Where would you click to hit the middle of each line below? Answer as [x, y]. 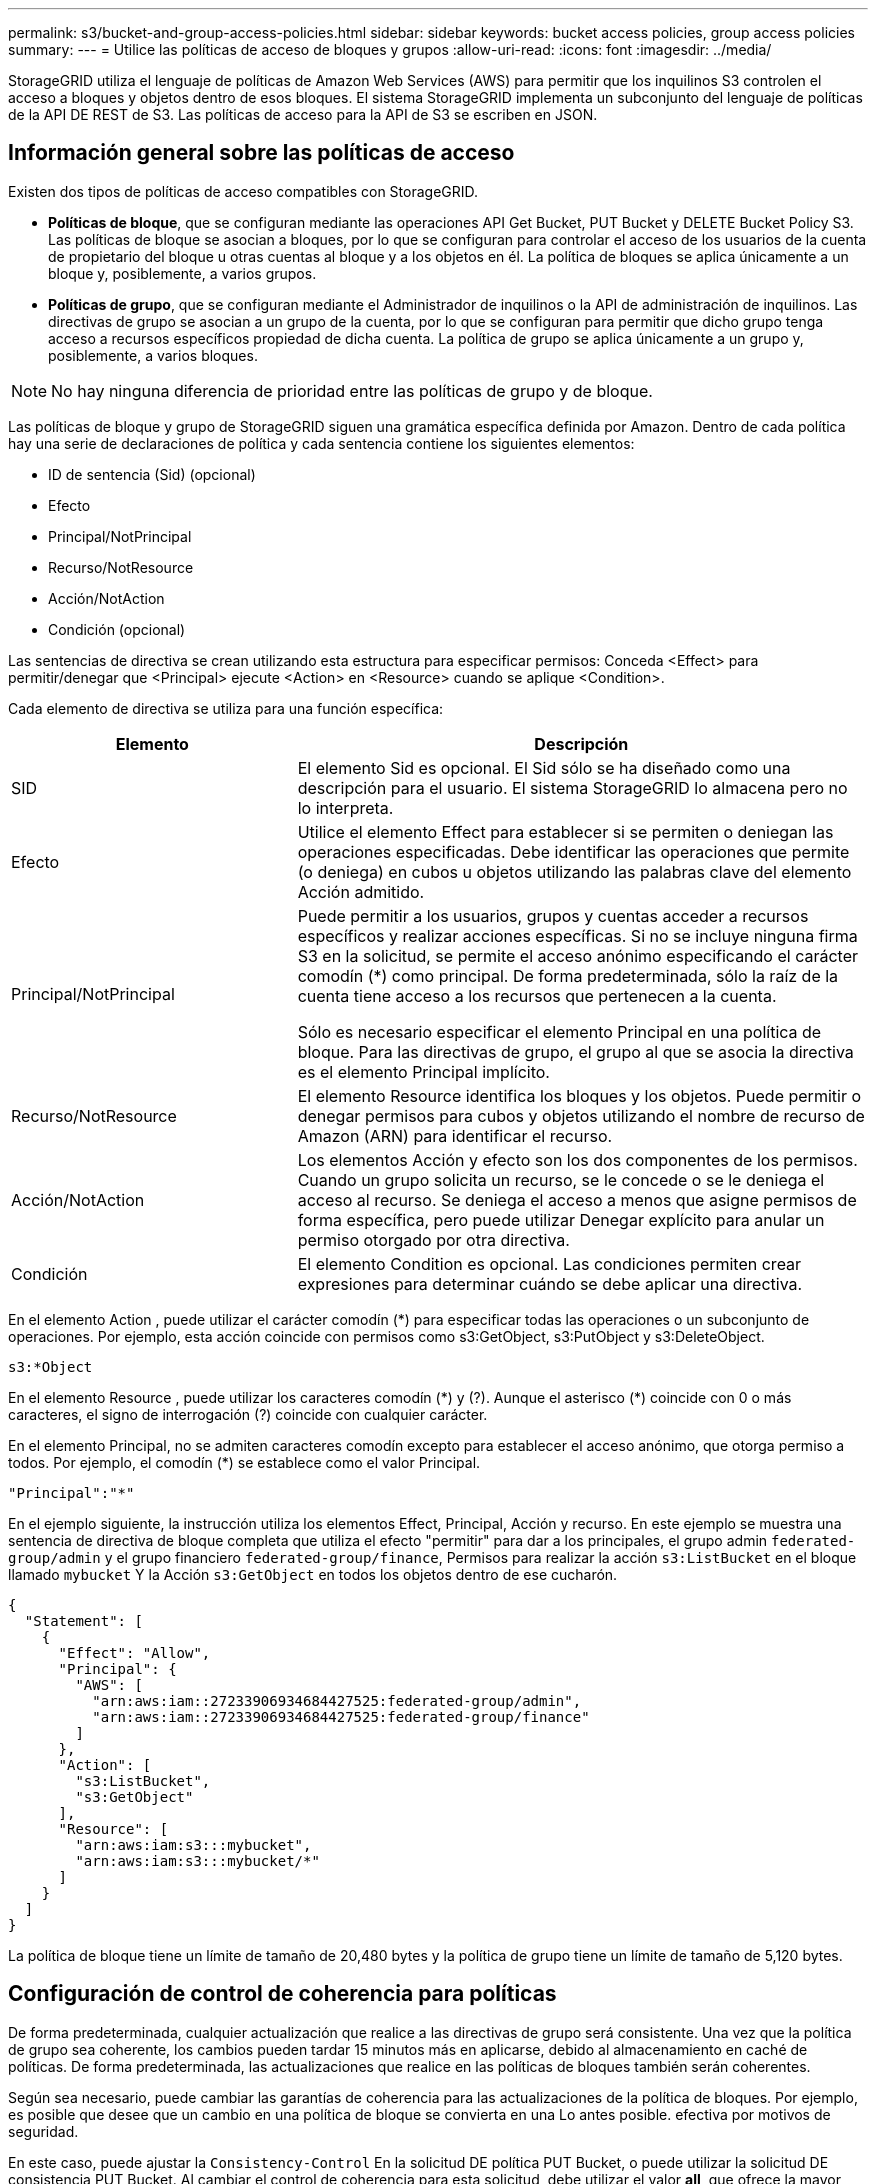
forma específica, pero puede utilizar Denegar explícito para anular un [561, 1219]
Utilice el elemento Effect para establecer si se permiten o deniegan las [565, 831]
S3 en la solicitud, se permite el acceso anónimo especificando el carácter [578, 955]
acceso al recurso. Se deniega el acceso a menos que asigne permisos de [577, 1199]
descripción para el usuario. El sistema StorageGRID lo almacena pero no [572, 787]
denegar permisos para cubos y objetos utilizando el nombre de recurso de [581, 1115]
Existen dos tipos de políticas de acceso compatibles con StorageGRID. [243, 191]
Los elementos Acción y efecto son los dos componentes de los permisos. [577, 1159]
